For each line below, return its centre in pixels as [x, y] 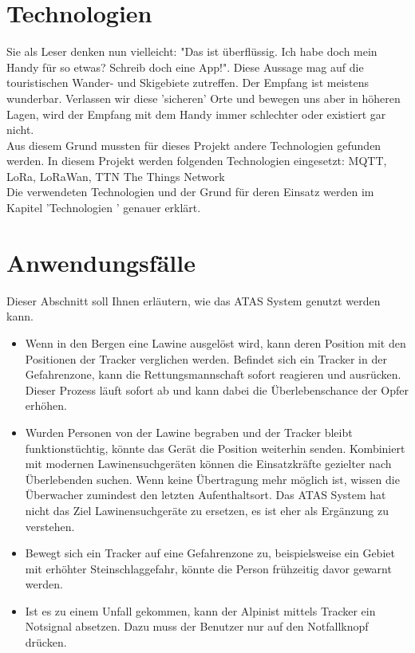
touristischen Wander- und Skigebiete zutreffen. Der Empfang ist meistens [188, 83]
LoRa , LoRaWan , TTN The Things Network [116, 176]
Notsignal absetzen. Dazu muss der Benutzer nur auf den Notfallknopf [197, 626]
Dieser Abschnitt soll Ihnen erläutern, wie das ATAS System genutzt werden [194, 300]
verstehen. [50, 526]
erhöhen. [46, 405]
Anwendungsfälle [101, 262]
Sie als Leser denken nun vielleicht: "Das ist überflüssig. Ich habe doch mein [192, 51]
